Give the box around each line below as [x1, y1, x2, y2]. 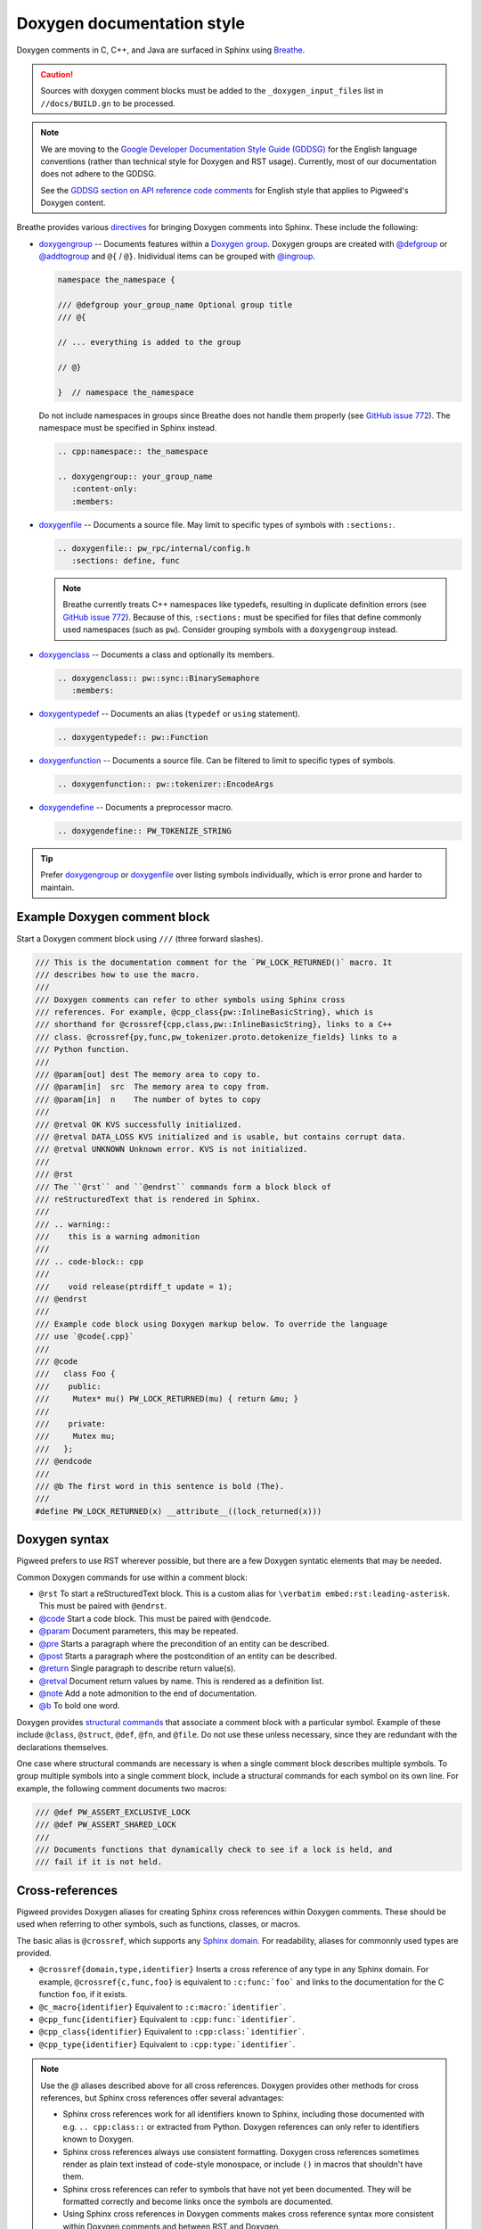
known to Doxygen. [62, 2134, 135, 2144]
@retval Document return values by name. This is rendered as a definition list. [38, 1675, 324, 1686]
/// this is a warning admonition [35, 1231, 200, 1242]
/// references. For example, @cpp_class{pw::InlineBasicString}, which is [35, 1008, 374, 1017]
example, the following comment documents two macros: [16, 1783, 227, 1794]
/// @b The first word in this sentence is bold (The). [35, 1481, 285, 1491]
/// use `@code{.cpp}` [35, 1331, 135, 1342]
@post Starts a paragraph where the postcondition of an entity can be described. [38, 1650, 338, 1661]
